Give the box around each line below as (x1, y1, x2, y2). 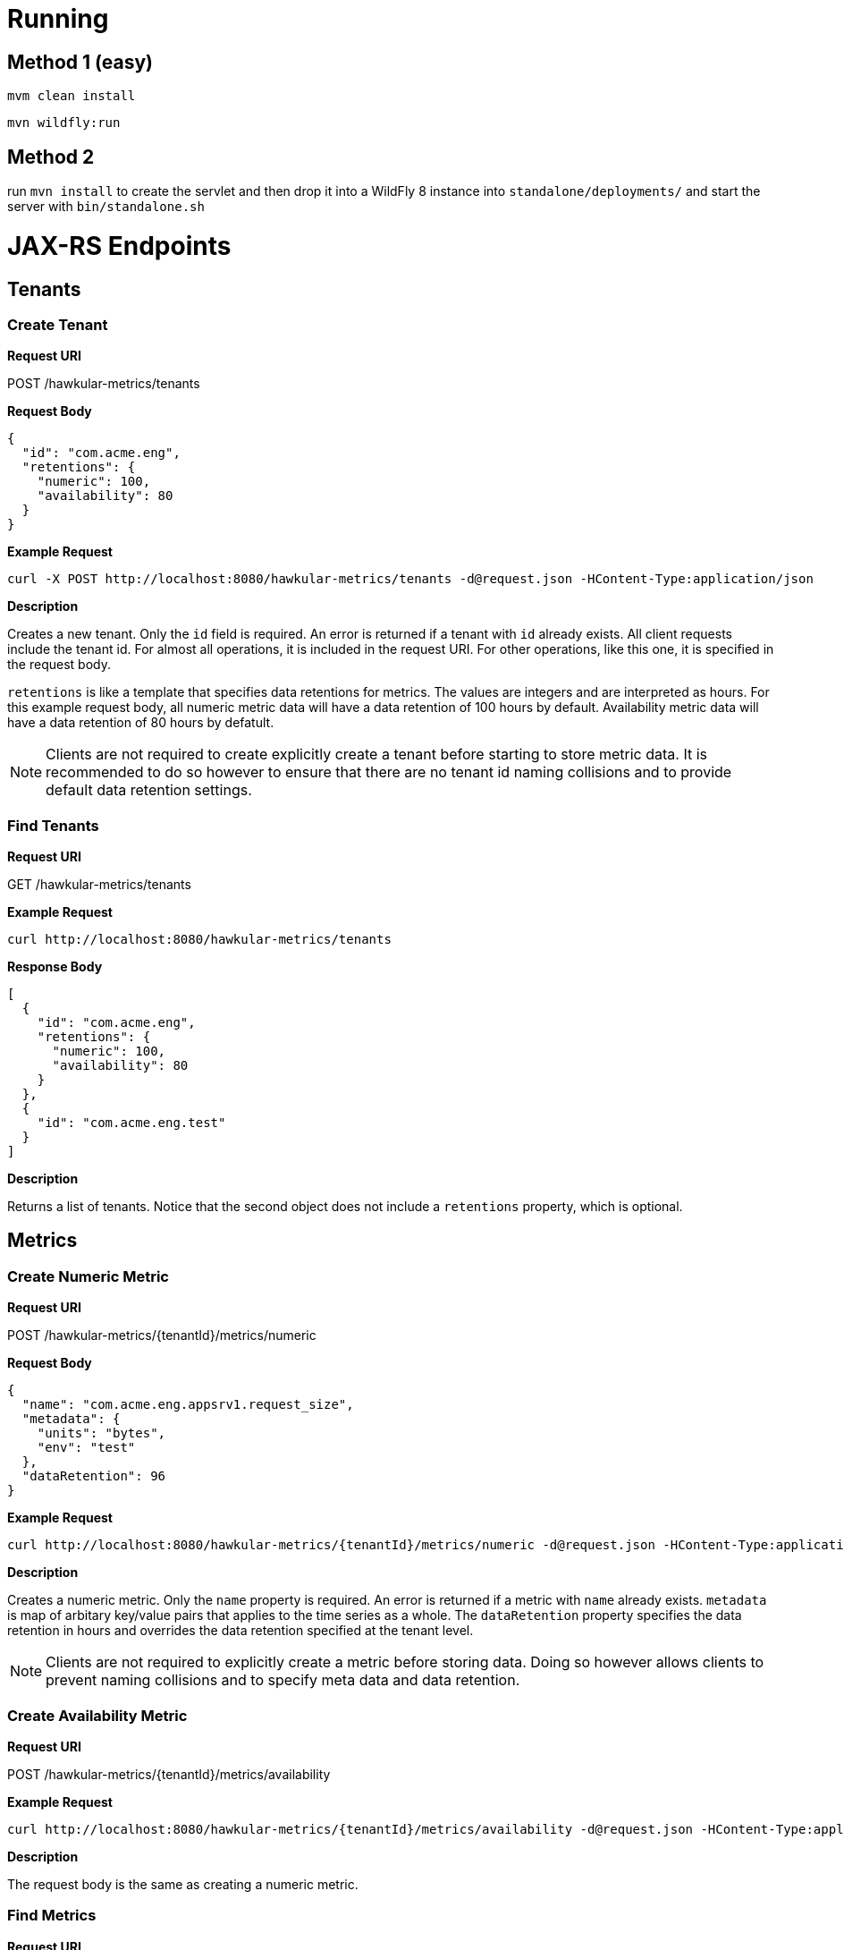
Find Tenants (7, 816, 99, 835)
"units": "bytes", (37, 1426, 166, 1441)
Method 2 (7, 145, 95, 168)
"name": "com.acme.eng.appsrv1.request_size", (21, 1397, 354, 1412)
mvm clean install (7, 89, 136, 104)
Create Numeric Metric (7, 1267, 169, 1285)
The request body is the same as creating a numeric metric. (7, 1877, 359, 1893)
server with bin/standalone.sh (7, 199, 205, 215)
